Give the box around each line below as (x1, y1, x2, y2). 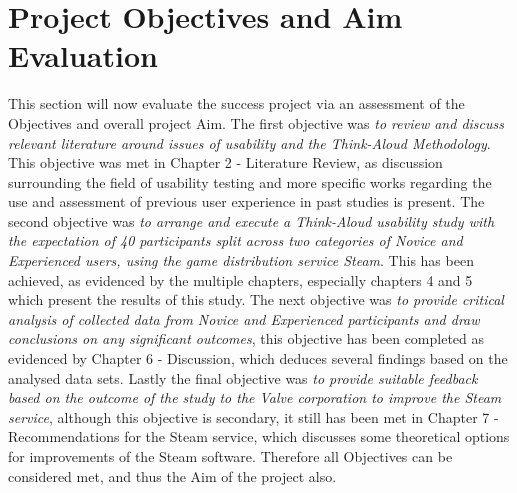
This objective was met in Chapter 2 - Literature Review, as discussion (8, 152, 443, 173)
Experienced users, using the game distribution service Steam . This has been (8, 250, 474, 271)
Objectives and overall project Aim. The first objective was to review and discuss (8, 112, 504, 133)
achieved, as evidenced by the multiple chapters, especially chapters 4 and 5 (8, 269, 473, 290)
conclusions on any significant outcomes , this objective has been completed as (8, 328, 485, 349)
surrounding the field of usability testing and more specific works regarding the (8, 171, 492, 192)
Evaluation (8, 35, 158, 76)
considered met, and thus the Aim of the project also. (8, 465, 337, 486)
